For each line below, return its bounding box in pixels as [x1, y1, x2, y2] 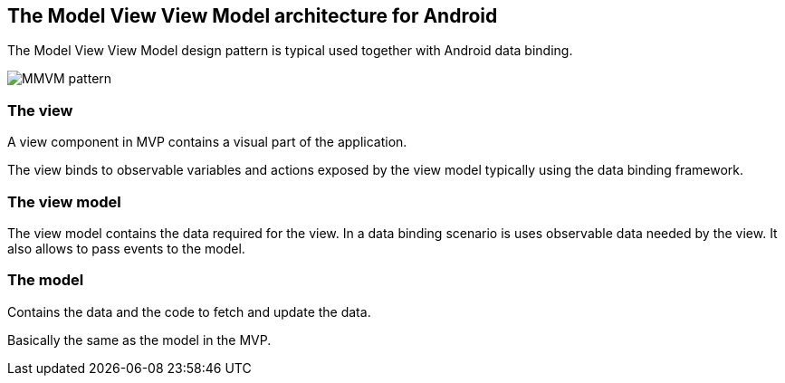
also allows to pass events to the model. [7, 240, 245, 256]
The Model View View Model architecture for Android [7, 5, 498, 27]
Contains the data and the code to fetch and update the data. [7, 303, 371, 320]
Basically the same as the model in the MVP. [7, 331, 272, 348]
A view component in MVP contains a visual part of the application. [7, 134, 407, 150]
